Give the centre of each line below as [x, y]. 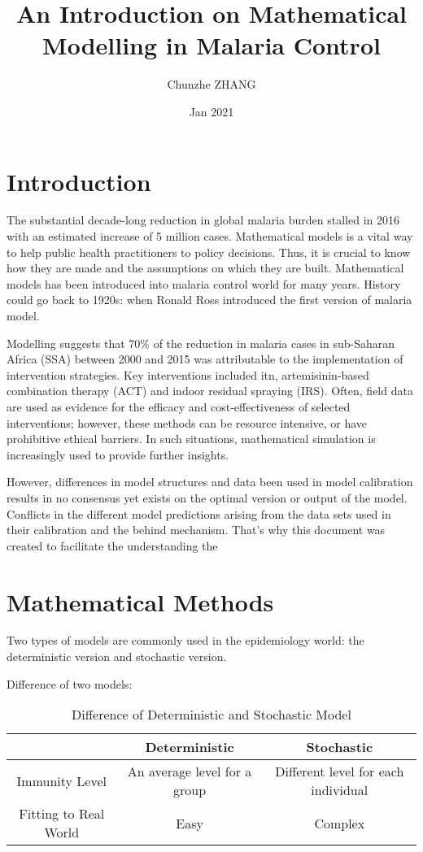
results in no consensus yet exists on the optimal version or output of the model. [207, 497]
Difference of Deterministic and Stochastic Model [211, 715]
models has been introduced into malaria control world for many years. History [204, 283]
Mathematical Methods [140, 601]
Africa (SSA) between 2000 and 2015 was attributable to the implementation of [205, 359]
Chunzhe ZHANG [211, 84]
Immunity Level [62, 780]
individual [340, 790]
